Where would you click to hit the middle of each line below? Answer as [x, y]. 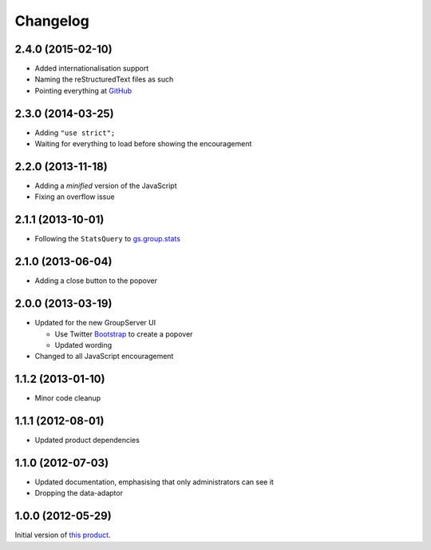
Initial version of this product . [63, 535]
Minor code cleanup [68, 398]
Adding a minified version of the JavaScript [106, 186]
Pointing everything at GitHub [83, 90]
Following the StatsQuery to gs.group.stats [108, 239]
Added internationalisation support [92, 69]
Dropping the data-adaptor [79, 493]
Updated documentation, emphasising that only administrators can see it [154, 482]
